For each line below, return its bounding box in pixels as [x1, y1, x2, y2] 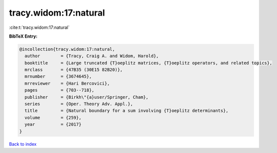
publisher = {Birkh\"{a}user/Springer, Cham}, [24, 94, 149, 100]
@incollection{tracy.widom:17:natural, [19, 46, 115, 52]
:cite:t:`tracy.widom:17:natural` [9, 24, 70, 30]
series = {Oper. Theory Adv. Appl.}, [24, 101, 133, 107]
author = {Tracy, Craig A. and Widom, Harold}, [24, 53, 159, 59]
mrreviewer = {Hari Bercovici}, [24, 81, 110, 86]
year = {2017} [24, 122, 82, 127]
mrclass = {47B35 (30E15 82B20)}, [24, 67, 123, 73]
